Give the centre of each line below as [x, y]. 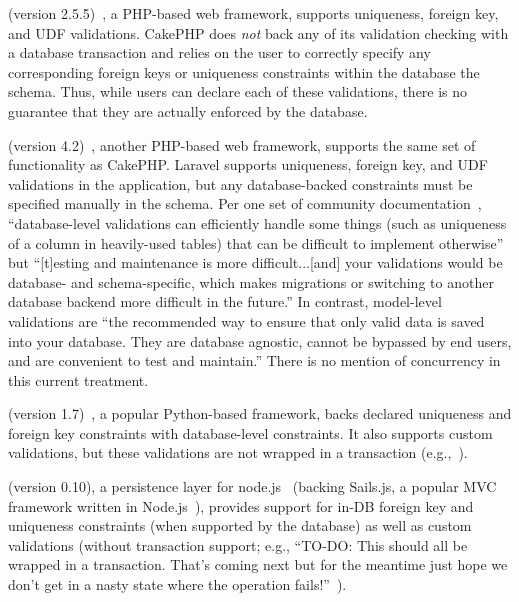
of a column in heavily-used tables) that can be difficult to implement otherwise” [256, 242]
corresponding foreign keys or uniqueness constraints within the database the [244, 71]
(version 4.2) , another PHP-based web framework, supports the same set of [242, 144]
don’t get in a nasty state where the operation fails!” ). [177, 584]
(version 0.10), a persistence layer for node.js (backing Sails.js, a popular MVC [252, 486]
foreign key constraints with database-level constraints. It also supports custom [250, 432]
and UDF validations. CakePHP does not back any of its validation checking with [258, 32]
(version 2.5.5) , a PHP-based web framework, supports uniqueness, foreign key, [253, 13]
